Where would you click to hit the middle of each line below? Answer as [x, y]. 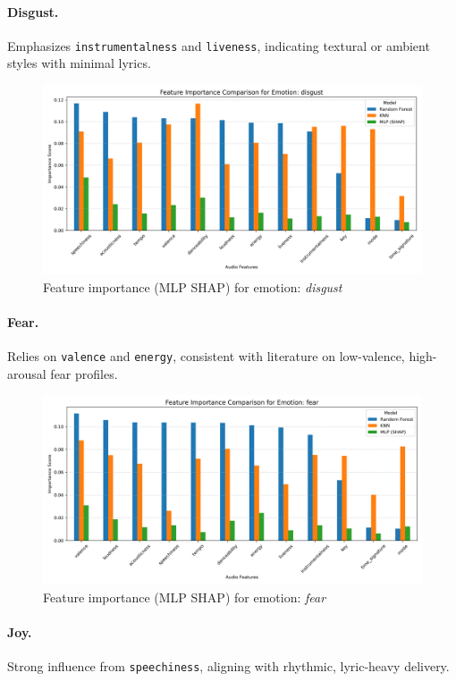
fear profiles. [84, 373]
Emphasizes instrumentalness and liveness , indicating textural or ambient [219, 45]
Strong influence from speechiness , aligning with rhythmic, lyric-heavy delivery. [228, 666]
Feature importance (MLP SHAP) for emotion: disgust [193, 286]
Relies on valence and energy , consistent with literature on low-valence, [206, 356]
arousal [27, 373]
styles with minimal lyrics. [79, 63]
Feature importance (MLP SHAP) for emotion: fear [185, 597]
